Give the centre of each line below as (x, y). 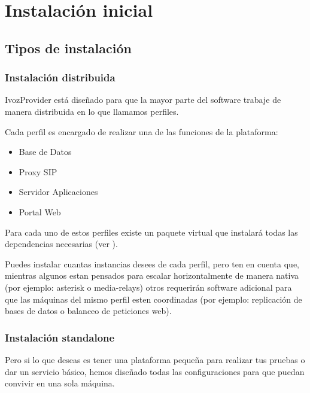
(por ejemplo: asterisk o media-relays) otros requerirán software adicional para (148, 287)
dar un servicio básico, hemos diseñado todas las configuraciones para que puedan (155, 371)
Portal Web (40, 211)
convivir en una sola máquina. (60, 383)
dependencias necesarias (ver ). (61, 244)
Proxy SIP (38, 171)
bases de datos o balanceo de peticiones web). (88, 311)
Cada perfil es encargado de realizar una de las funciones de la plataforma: (142, 131)
